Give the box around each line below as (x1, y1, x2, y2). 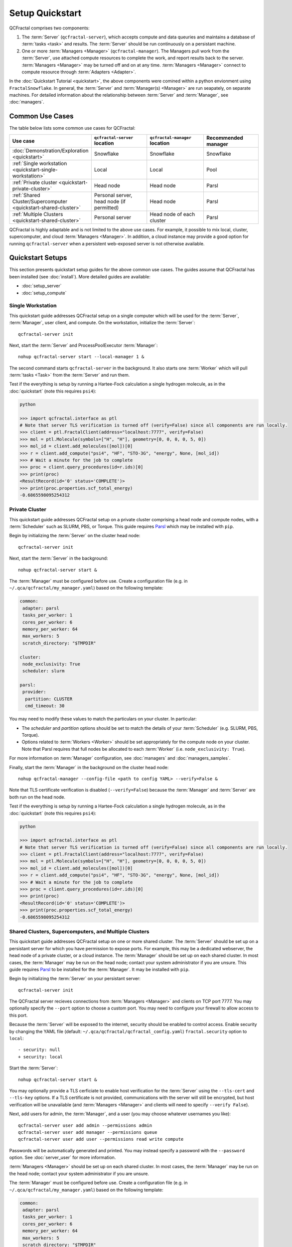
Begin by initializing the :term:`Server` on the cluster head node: (9, 533, 141, 539)
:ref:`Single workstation (12, 160, 67, 167)
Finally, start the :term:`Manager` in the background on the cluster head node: (9, 764, 169, 770)
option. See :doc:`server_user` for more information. (9, 1155, 116, 1161)
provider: (22, 689, 46, 695)
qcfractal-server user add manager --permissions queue (18, 1129, 157, 1135)
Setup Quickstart (9, 7, 82, 18)
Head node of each (149, 210, 195, 217)
